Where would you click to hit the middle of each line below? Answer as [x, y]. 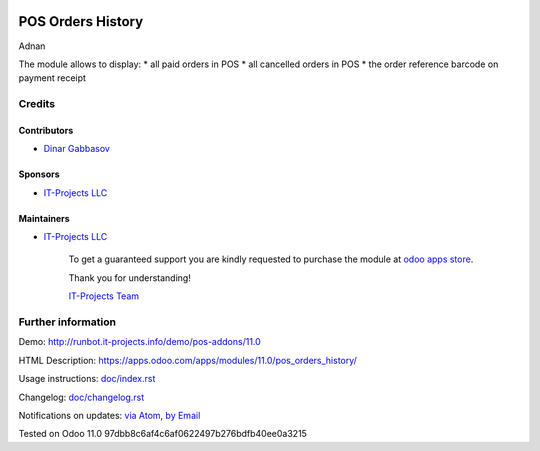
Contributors [46, 130]
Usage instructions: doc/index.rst [87, 379]
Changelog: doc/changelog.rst [81, 397]
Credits [36, 104]
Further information [67, 322]
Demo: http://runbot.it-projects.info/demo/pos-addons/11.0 [140, 342]
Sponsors [39, 174]
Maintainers [44, 218]
